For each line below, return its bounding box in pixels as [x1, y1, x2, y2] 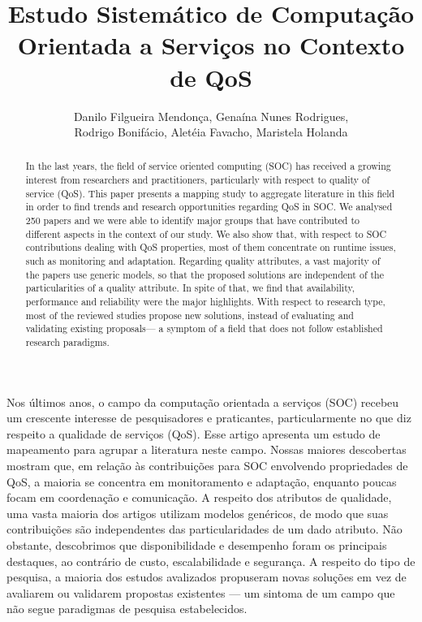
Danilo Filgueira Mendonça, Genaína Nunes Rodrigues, [73, 107, 349, 124]
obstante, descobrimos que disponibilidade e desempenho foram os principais [6, 537, 387, 554]
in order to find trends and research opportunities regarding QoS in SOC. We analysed [25, 200, 393, 214]
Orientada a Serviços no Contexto [17, 28, 405, 62]
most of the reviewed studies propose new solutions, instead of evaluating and [25, 308, 354, 322]
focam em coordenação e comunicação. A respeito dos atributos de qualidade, [6, 489, 392, 506]
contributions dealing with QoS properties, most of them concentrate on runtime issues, [25, 240, 396, 254]
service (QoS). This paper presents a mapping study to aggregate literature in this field [25, 186, 395, 200]
